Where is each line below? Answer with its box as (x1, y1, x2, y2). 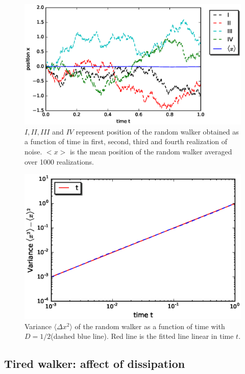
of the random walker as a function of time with (75, 320, 225, 331)
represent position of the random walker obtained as (76, 126, 239, 137)
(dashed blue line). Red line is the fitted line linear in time (51, 331, 234, 341)
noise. (24, 146, 42, 157)
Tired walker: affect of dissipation (4, 356, 185, 371)
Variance (24, 320, 52, 331)
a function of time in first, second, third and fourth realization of (24, 136, 228, 147)
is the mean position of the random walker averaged (69, 146, 232, 157)
